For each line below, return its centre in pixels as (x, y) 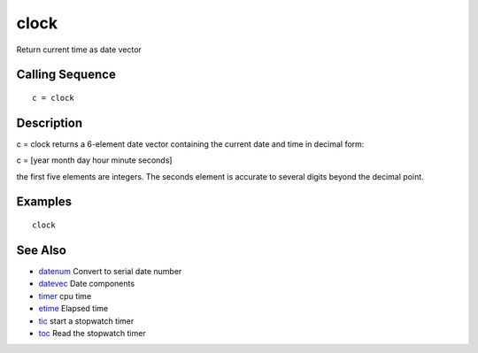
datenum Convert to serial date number (110, 271)
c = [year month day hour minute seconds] (94, 160)
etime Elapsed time (73, 309)
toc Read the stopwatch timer (92, 333)
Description (50, 123)
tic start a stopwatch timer (86, 321)
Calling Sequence (66, 75)
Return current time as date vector (79, 50)
